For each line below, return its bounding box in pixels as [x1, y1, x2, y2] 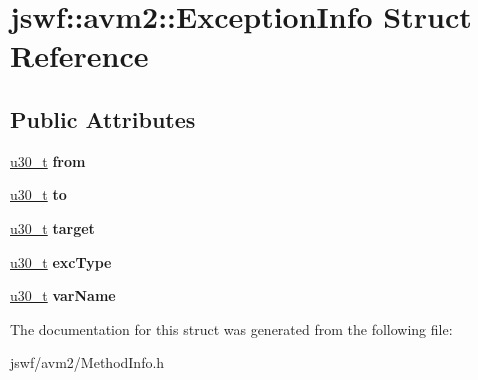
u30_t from [10, 150, 86, 171]
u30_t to [10, 184, 67, 205]
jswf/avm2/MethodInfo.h [10, 352, 165, 373]
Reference [10, 35, 149, 76]
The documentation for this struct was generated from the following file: [10, 318, 453, 339]
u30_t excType [10, 251, 112, 272]
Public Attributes [10, 103, 196, 134]
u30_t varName [10, 285, 116, 306]
